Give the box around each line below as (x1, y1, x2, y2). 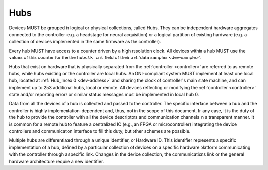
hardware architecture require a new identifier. (9, 158, 104, 164)
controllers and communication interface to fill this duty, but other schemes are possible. (9, 128, 191, 134)
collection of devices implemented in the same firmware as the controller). (9, 39, 161, 45)
